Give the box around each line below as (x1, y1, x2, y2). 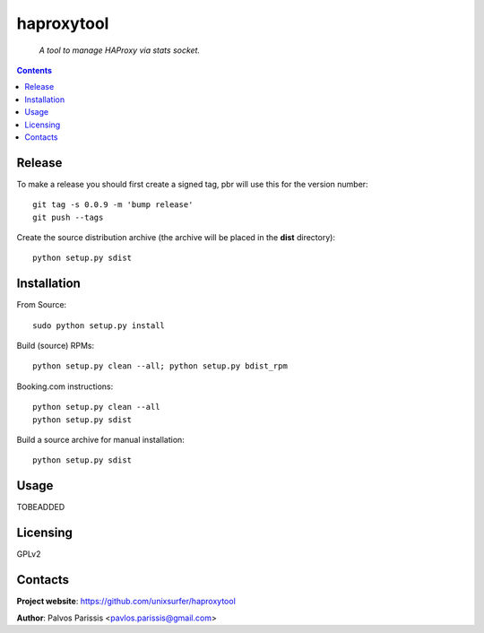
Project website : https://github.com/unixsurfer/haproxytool (16, 596, 237, 607)
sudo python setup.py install (32, 320, 166, 331)
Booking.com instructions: (16, 381, 114, 392)
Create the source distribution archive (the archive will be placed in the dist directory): (16, 231, 336, 242)
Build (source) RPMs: (16, 341, 95, 351)
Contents (16, 65, 53, 75)
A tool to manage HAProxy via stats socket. (39, 45, 201, 56)
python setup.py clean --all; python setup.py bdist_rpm (32, 361, 289, 371)
